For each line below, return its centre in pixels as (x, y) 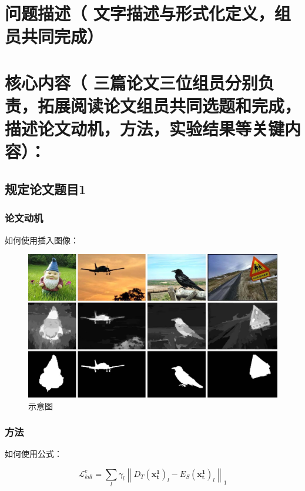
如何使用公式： (33, 454)
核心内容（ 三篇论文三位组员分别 (131, 82)
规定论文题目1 (46, 188)
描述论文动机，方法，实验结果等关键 (145, 128)
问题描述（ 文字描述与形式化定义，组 (148, 13)
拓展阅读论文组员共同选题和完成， (170, 105)
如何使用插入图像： (42, 240)
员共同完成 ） (54, 36)
